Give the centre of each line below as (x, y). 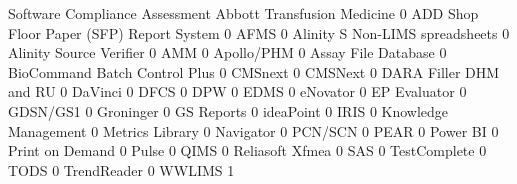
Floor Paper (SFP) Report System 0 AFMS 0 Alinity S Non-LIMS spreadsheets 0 (259, 32)
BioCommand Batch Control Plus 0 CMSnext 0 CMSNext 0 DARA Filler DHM (254, 71)
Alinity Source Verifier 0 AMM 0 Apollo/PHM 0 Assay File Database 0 (227, 52)
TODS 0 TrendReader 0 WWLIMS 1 (121, 169)
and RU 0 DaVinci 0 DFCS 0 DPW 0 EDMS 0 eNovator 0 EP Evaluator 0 (237, 91)
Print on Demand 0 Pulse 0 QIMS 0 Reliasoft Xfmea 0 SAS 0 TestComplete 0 (247, 150)
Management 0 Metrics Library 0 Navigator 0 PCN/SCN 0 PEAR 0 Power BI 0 (253, 130)
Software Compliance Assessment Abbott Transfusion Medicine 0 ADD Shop (243, 13)
